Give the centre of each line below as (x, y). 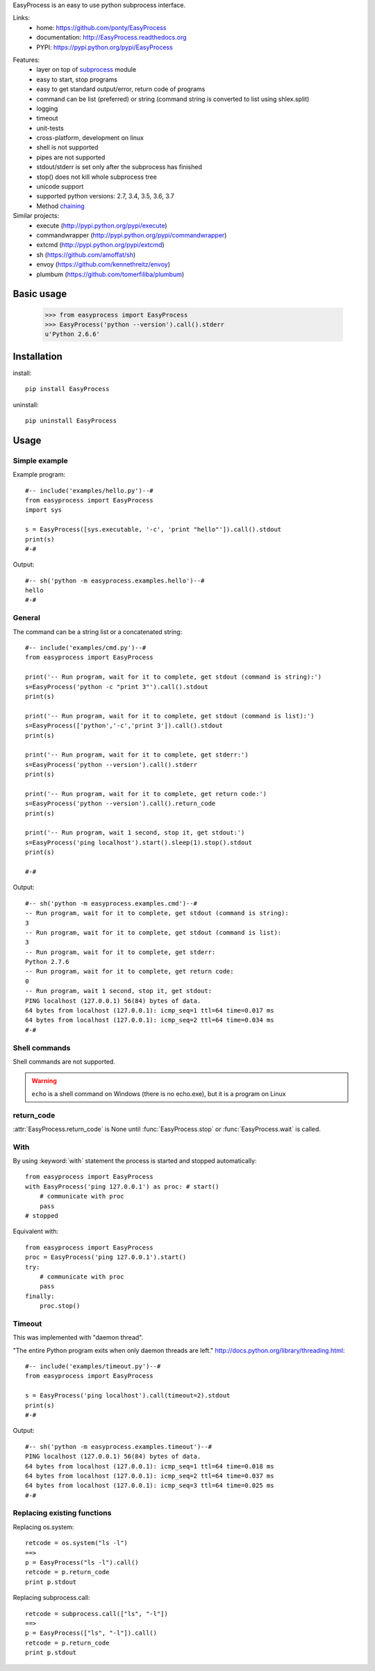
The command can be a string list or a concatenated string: (98, 632)
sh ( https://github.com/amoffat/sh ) (86, 255)
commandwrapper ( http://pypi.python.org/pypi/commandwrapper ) (132, 235)
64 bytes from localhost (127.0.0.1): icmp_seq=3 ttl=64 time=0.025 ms (150, 1486)
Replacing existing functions (62, 1513)
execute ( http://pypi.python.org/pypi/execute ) (102, 225)
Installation (37, 356)
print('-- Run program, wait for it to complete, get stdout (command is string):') (174, 677)
